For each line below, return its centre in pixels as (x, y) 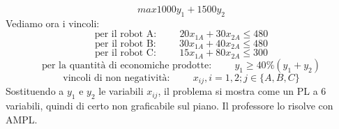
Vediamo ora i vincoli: (53, 23)
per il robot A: (126, 35)
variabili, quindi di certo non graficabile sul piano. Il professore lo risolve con (169, 105)
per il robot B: (126, 44)
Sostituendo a (35, 91)
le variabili (121, 91)
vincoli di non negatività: (116, 78)
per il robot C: (125, 53)
